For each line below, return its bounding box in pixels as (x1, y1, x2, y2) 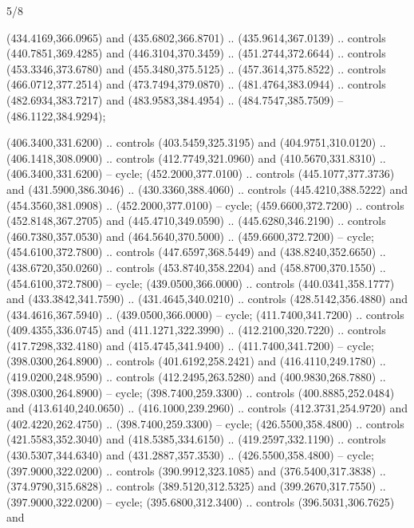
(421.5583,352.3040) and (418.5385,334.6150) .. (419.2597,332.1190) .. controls (6, 431, 386, 447)
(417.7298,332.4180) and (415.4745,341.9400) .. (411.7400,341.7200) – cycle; (6, 337, 374, 353)
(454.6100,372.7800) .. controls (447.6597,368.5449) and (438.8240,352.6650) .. (6, 243, 386, 260)
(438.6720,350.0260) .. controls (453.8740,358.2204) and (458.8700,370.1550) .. (6, 258, 386, 275)
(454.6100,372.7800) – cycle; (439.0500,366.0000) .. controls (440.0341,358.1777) (6, 274, 395, 291)
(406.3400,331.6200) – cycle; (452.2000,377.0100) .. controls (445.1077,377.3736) (6, 165, 395, 182)
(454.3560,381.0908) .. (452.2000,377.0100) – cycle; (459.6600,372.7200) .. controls (6, 196, 404, 213)
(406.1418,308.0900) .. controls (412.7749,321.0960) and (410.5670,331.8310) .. (6, 149, 386, 166)
